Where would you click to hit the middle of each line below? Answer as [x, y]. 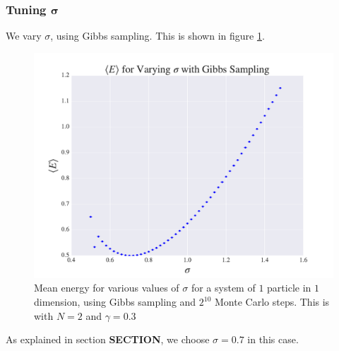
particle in [289, 288]
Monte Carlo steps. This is [272, 301]
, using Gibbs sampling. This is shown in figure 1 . [157, 36]
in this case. [273, 339]
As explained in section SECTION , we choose [108, 339]
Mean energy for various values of [107, 288]
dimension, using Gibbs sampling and [115, 301]
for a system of [223, 288]
